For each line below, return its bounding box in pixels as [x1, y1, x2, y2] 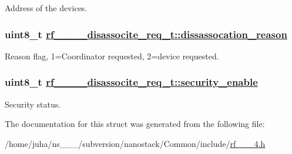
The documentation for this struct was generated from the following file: [5, 118, 265, 130]
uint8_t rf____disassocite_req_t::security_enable [5, 75, 258, 89]
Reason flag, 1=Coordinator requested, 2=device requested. [5, 49, 219, 62]
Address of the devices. [5, 2, 88, 14]
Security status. [5, 98, 61, 110]
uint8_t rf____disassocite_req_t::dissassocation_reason [5, 26, 287, 41]
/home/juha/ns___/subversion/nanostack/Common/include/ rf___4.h [5, 137, 266, 149]
